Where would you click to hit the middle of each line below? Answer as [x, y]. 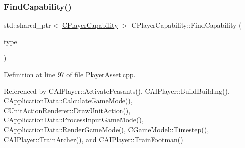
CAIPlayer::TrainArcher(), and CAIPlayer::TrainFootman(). [94, 139]
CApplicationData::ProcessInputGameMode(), [74, 120]
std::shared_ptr [28, 25]
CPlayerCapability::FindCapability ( [186, 25]
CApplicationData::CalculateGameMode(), [68, 101]
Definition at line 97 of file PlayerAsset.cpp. [70, 74]
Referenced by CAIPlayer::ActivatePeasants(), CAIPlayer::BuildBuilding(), [117, 91]
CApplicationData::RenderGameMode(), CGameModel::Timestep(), [107, 129]
